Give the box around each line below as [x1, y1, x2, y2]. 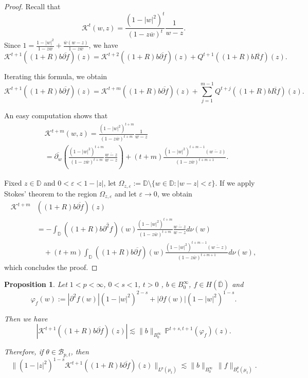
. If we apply [215, 177, 255, 188]
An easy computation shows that [4, 110, 108, 120]
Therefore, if [4, 346, 44, 357]
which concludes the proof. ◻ [4, 261, 98, 272]
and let [115, 188, 137, 199]
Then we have [4, 313, 48, 323]
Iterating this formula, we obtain [4, 71, 107, 82]
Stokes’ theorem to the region [4, 188, 97, 199]
